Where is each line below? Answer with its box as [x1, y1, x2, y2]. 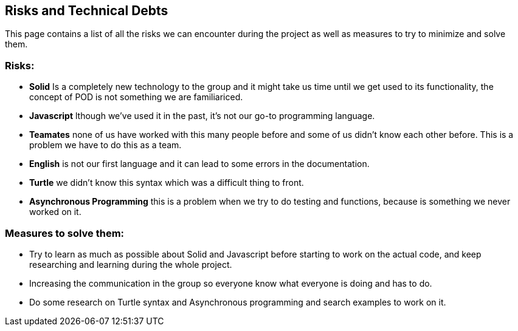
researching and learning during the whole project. [29, 259, 232, 270]
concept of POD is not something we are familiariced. [29, 92, 243, 103]
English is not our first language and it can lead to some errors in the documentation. [29, 159, 370, 169]
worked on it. [29, 206, 81, 217]
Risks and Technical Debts [5, 3, 168, 18]
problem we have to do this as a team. [29, 140, 182, 151]
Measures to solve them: [5, 227, 125, 239]
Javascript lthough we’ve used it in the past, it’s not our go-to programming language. [29, 111, 375, 121]
